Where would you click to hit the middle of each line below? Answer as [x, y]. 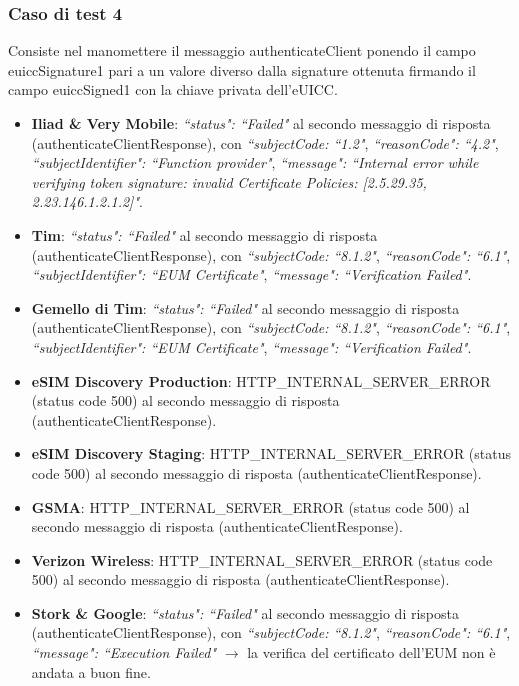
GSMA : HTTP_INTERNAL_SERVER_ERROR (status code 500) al [250, 506]
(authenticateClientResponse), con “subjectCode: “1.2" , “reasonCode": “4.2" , [265, 142]
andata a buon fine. [91, 671]
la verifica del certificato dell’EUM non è [371, 652]
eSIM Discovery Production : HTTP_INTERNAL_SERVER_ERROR [261, 380]
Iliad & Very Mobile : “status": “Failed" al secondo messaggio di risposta [261, 123]
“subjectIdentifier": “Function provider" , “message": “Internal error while [255, 162]
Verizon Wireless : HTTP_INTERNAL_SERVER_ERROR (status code [262, 559]
